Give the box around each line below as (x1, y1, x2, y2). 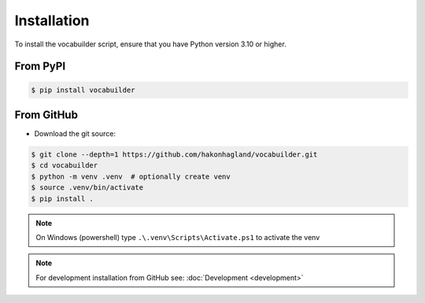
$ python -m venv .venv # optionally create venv (31, 172, 231, 181)
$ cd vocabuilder (31, 161, 98, 170)
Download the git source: (34, 129, 116, 139)
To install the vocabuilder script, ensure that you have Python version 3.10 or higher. (14, 39, 286, 49)
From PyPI (14, 60, 66, 73)
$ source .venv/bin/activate (31, 183, 144, 192)
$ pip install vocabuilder (31, 85, 135, 94)
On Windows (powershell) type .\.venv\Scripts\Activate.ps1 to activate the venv (35, 232, 320, 242)
